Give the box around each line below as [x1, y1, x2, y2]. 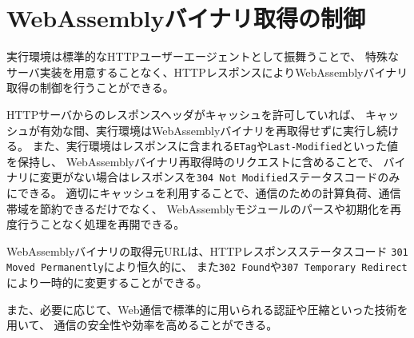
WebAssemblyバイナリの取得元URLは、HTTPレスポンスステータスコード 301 [6, 242, 408, 259]
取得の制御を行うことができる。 [6, 79, 174, 96]
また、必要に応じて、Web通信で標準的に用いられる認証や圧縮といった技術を [6, 300, 408, 317]
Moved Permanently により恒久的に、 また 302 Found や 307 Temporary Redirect [6, 258, 408, 275]
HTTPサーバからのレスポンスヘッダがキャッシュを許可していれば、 [6, 105, 362, 122]
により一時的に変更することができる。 [6, 274, 208, 291]
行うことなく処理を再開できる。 [17, 216, 185, 233]
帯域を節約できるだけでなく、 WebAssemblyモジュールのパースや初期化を [6, 200, 391, 217]
